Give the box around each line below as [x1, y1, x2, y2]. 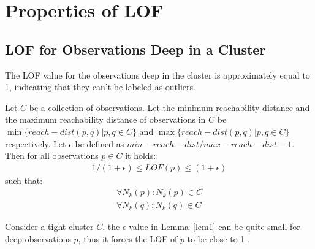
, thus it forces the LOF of [78, 232, 178, 245]
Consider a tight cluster [5, 220, 94, 233]
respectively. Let [5, 137, 66, 150]
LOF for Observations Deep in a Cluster [5, 39, 266, 58]
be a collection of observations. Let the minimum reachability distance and [29, 101, 310, 113]
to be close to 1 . [187, 232, 250, 245]
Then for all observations [5, 149, 99, 162]
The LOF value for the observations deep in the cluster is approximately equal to [5, 68, 310, 81]
